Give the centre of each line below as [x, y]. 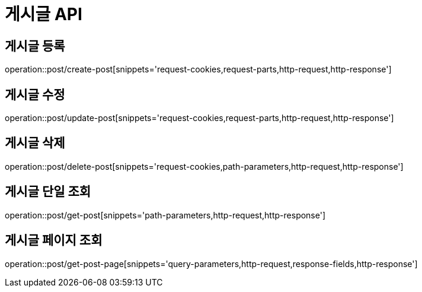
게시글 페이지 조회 [54, 240]
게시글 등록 [35, 46]
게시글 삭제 [35, 143]
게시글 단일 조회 [48, 192]
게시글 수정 [35, 94]
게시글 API [44, 14]
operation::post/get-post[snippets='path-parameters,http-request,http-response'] [165, 215]
